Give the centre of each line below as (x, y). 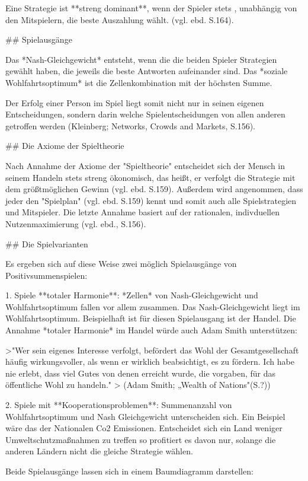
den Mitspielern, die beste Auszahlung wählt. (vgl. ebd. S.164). (120, 19)
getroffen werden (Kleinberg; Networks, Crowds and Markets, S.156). (131, 125)
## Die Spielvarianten (47, 243)
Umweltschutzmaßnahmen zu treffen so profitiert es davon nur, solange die (141, 439)
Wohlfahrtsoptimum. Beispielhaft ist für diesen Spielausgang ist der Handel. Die (151, 318)
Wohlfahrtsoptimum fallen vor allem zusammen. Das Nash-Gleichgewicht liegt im (153, 306)
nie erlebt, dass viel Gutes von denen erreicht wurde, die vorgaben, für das (141, 373)
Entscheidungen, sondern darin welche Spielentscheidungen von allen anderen (145, 114)
